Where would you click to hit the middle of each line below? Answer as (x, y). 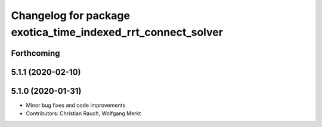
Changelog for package (71, 15)
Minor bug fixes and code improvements (76, 105)
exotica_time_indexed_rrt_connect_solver (117, 32)
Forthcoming (35, 53)
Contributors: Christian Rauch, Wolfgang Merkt (83, 113)
